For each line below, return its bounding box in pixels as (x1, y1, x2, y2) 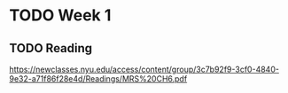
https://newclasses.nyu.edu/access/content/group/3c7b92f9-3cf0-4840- (9, 64, 279, 74)
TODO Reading (9, 41, 93, 56)
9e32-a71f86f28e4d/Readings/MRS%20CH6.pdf (9, 74, 188, 84)
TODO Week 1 (9, 5, 112, 26)
